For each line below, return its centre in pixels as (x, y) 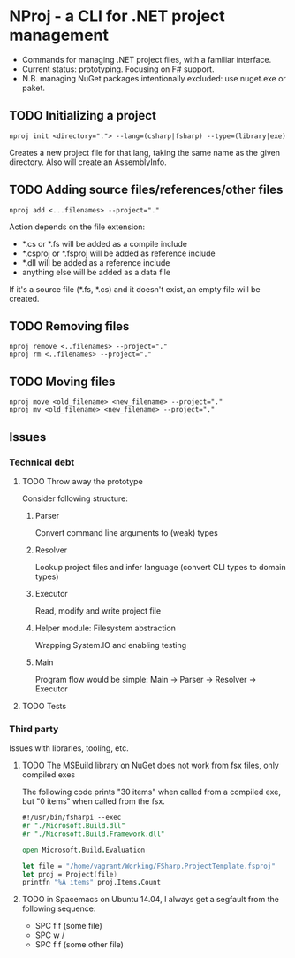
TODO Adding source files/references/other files (146, 190)
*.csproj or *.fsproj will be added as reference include (118, 253)
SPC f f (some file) (69, 926)
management (59, 35)
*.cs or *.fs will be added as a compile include (105, 243)
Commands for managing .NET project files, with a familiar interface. (147, 59)
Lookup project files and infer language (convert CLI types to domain (161, 567)
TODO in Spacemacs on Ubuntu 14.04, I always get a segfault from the (151, 900)
